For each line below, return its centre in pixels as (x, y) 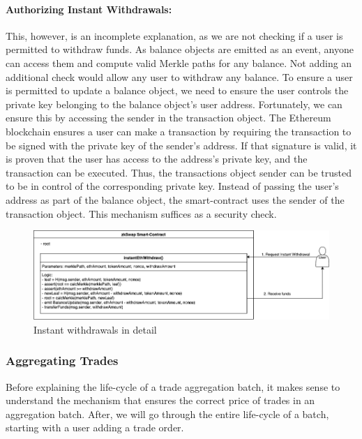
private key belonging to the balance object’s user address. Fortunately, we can (174, 104)
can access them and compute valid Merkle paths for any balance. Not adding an (179, 62)
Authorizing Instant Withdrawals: (89, 9)
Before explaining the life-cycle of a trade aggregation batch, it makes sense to (173, 386)
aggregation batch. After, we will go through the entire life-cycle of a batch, (167, 414)
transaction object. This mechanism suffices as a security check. (141, 213)
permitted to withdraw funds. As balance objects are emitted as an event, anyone (180, 49)
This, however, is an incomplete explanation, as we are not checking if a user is (174, 35)
